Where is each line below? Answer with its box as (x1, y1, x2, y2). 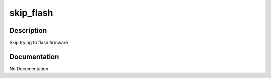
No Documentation (9, 65, 49, 72)
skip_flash (9, 7, 53, 18)
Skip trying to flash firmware (9, 40, 68, 46)
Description (9, 26, 47, 35)
